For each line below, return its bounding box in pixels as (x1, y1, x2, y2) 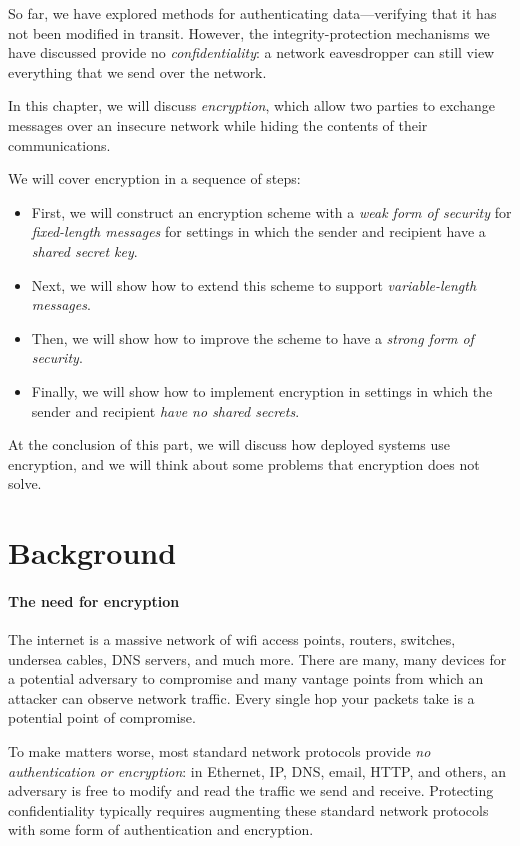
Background (8, 532, 177, 573)
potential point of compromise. (8, 707, 196, 728)
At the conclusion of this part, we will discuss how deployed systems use (8, 434, 451, 455)
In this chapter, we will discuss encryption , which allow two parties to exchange (8, 95, 495, 116)
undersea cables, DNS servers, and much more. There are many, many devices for (8, 648, 507, 669)
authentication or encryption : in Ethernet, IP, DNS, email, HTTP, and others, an (8, 760, 506, 781)
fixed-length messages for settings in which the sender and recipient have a (31, 221, 486, 242)
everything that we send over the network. (8, 61, 267, 82)
